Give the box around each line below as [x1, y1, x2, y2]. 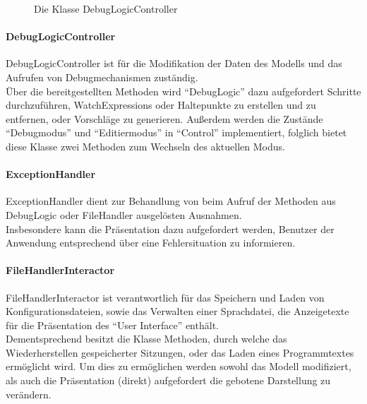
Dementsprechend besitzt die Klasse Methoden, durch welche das [6, 331, 287, 346]
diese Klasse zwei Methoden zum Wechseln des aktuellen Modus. [6, 138, 285, 153]
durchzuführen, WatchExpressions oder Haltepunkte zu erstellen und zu [6, 97, 316, 112]
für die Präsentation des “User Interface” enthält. [6, 317, 219, 332]
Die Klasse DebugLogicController [34, 1, 178, 16]
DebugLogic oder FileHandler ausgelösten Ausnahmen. [6, 207, 242, 222]
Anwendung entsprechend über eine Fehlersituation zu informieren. [6, 235, 296, 250]
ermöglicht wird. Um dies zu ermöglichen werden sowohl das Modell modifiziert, [6, 359, 351, 374]
